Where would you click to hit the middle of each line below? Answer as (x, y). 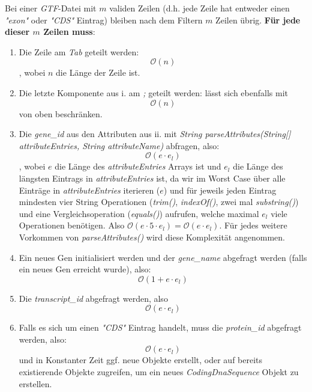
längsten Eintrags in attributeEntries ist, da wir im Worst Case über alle (152, 178)
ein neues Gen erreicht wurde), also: (85, 269)
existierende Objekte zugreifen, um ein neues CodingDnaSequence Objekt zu (159, 372)
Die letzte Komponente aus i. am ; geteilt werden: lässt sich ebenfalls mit (154, 92)
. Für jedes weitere (253, 225)
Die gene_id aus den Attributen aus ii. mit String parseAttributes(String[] (155, 134)
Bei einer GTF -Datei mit (51, 8)
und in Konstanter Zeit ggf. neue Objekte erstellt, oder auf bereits (141, 360)
